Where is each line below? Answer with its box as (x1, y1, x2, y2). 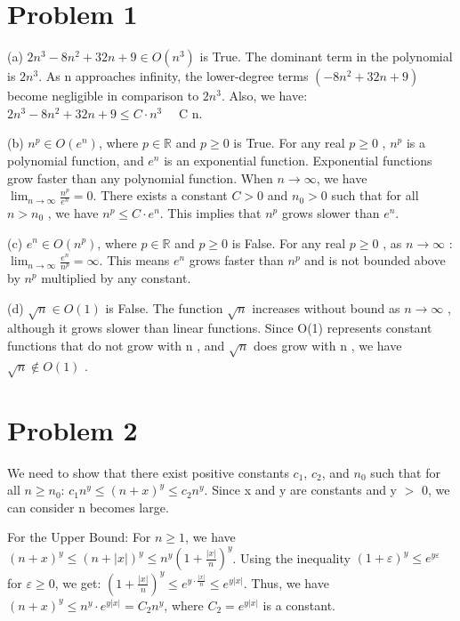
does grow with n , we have (253, 335, 402, 354)
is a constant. (262, 595, 336, 614)
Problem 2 (7, 411, 138, 448)
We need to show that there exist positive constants (7, 463, 289, 481)
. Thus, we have (243, 573, 329, 592)
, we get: (54, 573, 101, 592)
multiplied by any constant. (41, 268, 191, 286)
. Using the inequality (232, 548, 351, 567)
